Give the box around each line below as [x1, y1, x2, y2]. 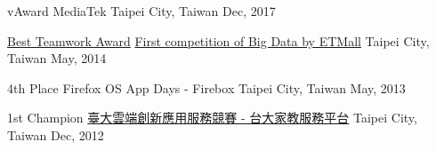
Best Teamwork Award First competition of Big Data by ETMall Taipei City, [7, 31, 430, 50]
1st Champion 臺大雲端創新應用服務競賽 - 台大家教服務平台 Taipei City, [7, 108, 417, 127]
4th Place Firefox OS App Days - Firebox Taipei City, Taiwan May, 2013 [7, 78, 406, 97]
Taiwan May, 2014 [7, 49, 107, 67]
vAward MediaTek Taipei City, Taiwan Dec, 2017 [7, 2, 276, 20]
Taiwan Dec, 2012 [7, 125, 104, 144]
